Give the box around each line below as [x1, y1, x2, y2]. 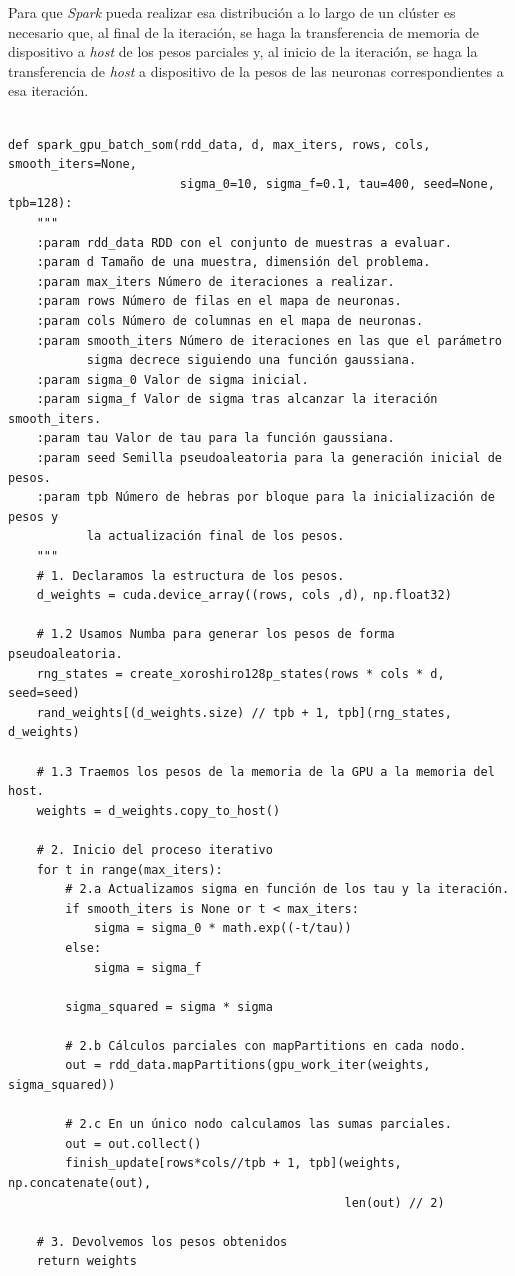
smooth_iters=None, [8, 157, 137, 172]
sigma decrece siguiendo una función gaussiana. [86, 353, 417, 368]
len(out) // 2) [344, 1195, 445, 1210]
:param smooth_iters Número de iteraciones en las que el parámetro [36, 333, 502, 348]
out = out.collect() [65, 1136, 202, 1151]
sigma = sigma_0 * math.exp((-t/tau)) [93, 921, 352, 936]
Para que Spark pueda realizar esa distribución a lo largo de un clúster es [8, 2, 456, 22]
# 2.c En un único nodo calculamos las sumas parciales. [65, 1117, 452, 1132]
